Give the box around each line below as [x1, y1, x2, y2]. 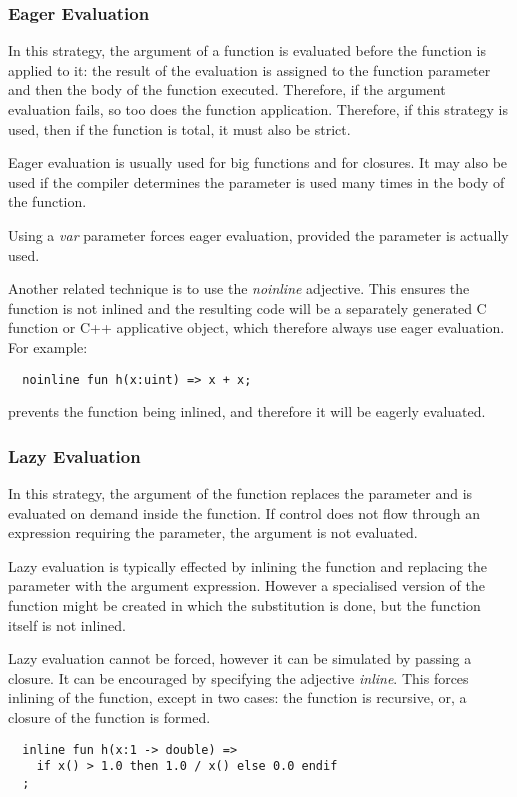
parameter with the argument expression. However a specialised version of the [8, 575, 485, 596]
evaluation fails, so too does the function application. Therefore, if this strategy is [8, 99, 508, 119]
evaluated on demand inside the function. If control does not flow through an [8, 502, 480, 523]
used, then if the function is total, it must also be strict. [8, 118, 351, 139]
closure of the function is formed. [8, 706, 211, 727]
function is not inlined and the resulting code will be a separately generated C [8, 297, 487, 318]
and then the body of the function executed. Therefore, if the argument [8, 79, 446, 100]
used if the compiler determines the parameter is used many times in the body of [8, 171, 505, 192]
